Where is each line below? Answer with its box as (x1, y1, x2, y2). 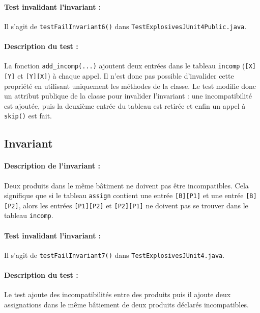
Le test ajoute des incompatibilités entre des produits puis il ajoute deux (4, 289, 231, 300)
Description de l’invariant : (4, 160, 100, 171)
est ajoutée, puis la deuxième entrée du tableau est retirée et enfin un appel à (4, 100, 246, 111)
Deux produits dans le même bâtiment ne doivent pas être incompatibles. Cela (4, 180, 249, 190)
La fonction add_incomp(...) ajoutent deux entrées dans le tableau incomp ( (4, 60, 245, 71)
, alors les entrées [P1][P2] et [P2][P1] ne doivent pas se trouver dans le (18, 200, 248, 210)
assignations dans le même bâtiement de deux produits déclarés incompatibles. (4, 299, 249, 309)
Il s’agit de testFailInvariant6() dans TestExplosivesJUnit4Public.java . (4, 20, 247, 31)
